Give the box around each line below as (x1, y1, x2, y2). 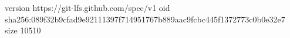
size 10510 (5, 24, 41, 36)
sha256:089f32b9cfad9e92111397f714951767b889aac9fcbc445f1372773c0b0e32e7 (5, 13, 285, 25)
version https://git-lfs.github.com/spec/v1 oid (5, 2, 170, 13)
